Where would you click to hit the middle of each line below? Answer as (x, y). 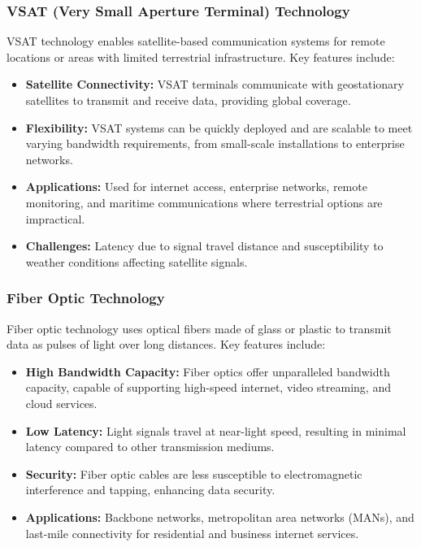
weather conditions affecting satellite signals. (137, 261)
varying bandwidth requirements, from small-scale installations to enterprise (215, 143)
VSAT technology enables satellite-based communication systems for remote (196, 41)
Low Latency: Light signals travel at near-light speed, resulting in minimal (216, 430)
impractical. (55, 218)
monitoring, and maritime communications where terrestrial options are (204, 202)
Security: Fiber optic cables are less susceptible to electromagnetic (194, 473)
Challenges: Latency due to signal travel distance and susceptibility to (204, 246)
